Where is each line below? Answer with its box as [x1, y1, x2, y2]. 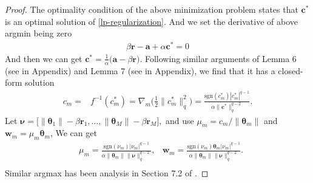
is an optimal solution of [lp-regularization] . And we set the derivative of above [5, 15, 298, 27]
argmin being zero [5, 27, 72, 40]
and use [166, 114, 194, 126]
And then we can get [5, 52, 82, 64]
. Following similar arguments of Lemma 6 [140, 52, 297, 64]
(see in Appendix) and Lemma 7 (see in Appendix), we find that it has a [5, 64, 275, 77]
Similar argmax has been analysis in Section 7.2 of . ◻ [5, 167, 209, 179]
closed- [278, 64, 303, 77]
